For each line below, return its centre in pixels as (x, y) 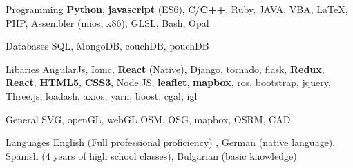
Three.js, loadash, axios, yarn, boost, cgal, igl (102, 95)
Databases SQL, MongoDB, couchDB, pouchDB (107, 46)
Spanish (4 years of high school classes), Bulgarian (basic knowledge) (151, 155)
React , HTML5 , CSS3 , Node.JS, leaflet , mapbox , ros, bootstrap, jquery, (168, 82)
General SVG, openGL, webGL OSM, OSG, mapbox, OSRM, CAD (148, 119)
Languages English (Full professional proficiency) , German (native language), (171, 142)
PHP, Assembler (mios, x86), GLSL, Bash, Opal (107, 22)
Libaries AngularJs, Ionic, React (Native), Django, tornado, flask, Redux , (165, 69)
